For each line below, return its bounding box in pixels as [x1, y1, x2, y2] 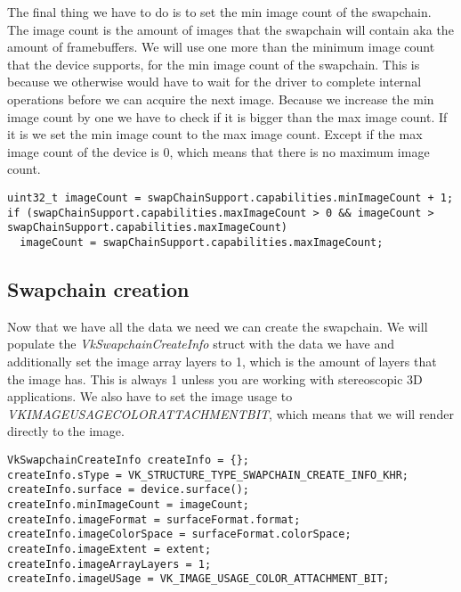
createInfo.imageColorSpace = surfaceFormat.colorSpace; [7, 528, 352, 541]
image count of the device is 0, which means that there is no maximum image [7, 142, 430, 160]
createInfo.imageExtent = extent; [7, 542, 212, 555]
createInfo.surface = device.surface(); [7, 483, 250, 497]
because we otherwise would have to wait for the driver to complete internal [7, 72, 422, 91]
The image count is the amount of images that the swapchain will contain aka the [7, 20, 454, 38]
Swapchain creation [7, 275, 190, 302]
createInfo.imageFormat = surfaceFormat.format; [7, 513, 301, 526]
